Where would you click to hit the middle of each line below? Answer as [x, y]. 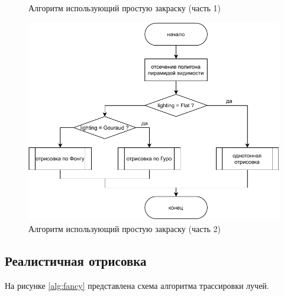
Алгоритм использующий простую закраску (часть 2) [125, 229]
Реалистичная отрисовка [76, 261]
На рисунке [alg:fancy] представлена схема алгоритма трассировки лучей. [137, 285]
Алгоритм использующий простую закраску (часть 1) [125, 8]
